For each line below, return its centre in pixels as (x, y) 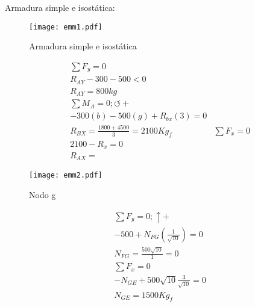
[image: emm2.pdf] (66, 175)
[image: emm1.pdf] (66, 27)
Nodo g (42, 195)
